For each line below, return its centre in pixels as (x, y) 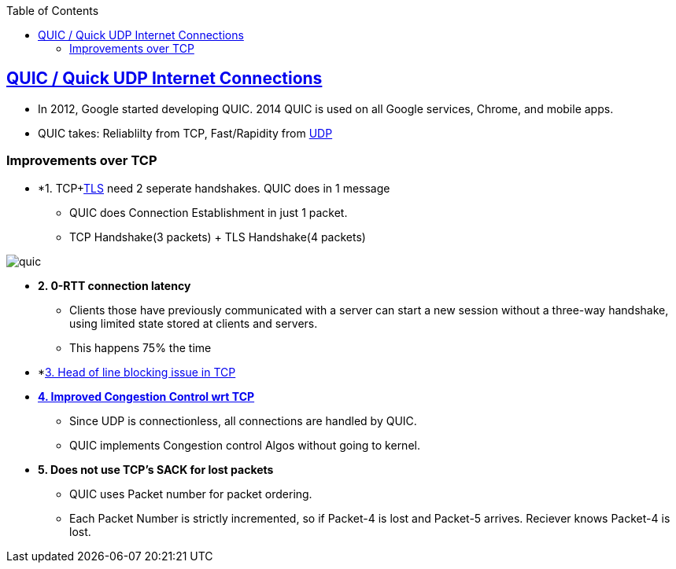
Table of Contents (53, 11)
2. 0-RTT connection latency (115, 285)
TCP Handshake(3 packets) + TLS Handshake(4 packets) (218, 237)
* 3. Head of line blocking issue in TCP (137, 372)
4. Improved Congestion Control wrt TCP (146, 396)
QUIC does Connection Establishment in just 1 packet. (209, 212)
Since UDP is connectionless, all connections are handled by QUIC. (243, 420)
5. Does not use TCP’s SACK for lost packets (156, 469)
